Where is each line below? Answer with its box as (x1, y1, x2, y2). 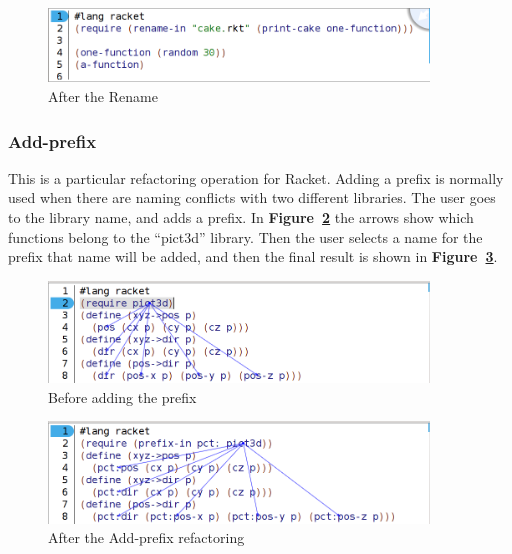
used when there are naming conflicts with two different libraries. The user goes (8, 187, 496, 208)
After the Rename (48, 85, 158, 106)
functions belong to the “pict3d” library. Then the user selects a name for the (8, 226, 483, 247)
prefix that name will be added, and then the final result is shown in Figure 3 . (8, 246, 498, 267)
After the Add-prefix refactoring (48, 527, 245, 548)
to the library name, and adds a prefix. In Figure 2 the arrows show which (8, 206, 474, 227)
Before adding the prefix (48, 386, 197, 407)
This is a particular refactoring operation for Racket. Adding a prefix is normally (8, 167, 504, 188)
